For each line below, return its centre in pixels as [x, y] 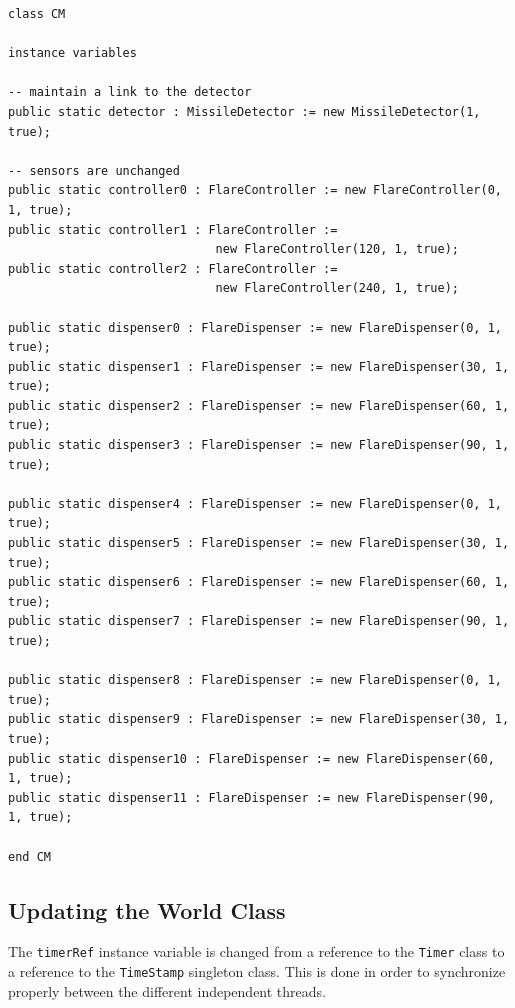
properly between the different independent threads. [167, 990]
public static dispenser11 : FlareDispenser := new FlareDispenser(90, [251, 797]
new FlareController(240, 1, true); [337, 288]
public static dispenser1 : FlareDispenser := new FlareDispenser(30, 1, [259, 366]
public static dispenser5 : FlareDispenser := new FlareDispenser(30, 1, [259, 543]
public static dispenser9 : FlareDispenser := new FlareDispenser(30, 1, [259, 719]
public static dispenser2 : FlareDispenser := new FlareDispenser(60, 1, [259, 405]
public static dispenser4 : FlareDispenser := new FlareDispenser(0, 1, [255, 503]
